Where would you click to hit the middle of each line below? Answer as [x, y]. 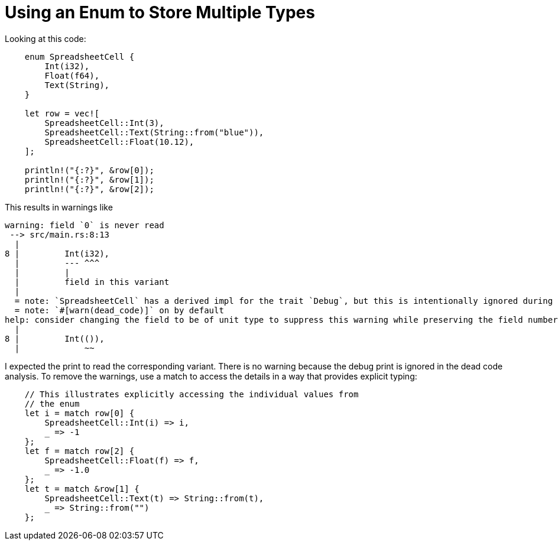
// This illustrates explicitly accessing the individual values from [192, 394]
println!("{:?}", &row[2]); [89, 189]
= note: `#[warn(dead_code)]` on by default [119, 310]
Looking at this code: [46, 38]
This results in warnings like [59, 207]
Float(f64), [72, 75]
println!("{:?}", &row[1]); [89, 179]
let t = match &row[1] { [82, 489]
